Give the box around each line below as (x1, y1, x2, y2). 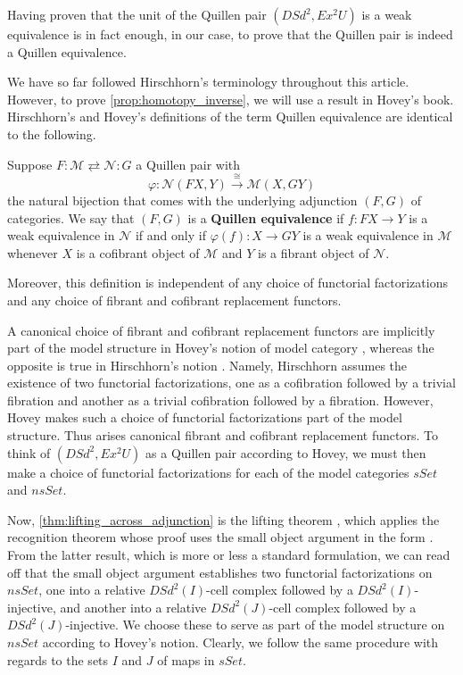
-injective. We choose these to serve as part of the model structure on (65, 615, 445, 634)
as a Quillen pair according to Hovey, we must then (145, 443, 426, 462)
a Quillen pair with (136, 154, 241, 173)
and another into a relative (60, 597, 207, 616)
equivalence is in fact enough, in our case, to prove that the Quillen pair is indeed (7, 25, 453, 43)
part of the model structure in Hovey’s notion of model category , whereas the (7, 338, 434, 357)
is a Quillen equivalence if (187, 208, 344, 227)
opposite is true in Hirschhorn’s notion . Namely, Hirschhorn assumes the (7, 355, 408, 374)
